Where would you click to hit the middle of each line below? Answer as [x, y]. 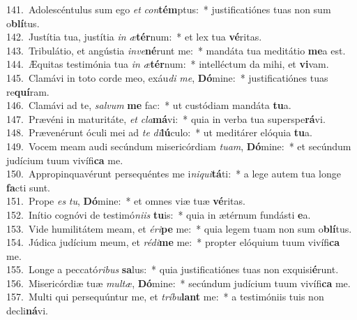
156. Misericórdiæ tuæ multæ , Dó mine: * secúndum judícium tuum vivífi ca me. [178, 283]
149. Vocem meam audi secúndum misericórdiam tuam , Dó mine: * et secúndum [179, 146]
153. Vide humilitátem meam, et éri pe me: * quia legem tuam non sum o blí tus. [179, 228]
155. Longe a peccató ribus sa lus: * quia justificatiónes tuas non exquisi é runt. [173, 269]
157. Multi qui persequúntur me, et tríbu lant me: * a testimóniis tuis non [165, 297]
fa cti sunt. [28, 187]
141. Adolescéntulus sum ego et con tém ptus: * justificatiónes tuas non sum [169, 9]
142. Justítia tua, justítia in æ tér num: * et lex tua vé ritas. [134, 37]
